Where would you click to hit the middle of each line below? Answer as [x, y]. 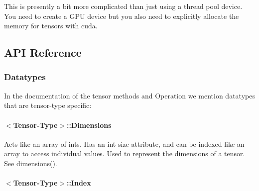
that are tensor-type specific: [48, 105]
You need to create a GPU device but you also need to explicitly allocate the [122, 16]
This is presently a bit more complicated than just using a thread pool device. [123, 6]
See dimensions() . [31, 163]
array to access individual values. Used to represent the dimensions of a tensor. [125, 153]
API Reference [43, 52]
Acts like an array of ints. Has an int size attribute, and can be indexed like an [124, 143]
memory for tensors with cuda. [51, 26]
